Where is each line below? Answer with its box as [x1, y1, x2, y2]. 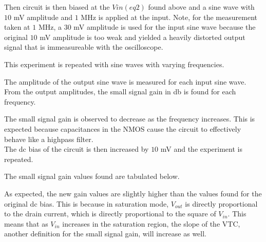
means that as [4, 218, 48, 229]
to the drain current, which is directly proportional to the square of [4, 208, 216, 219]
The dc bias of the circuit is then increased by [4, 144, 149, 154]
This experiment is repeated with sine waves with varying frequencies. [4, 58, 224, 69]
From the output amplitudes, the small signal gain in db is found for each [4, 86, 236, 97]
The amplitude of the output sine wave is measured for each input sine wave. [4, 76, 246, 87]
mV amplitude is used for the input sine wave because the [73, 22, 256, 32]
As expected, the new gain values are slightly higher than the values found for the [4, 188, 262, 198]
